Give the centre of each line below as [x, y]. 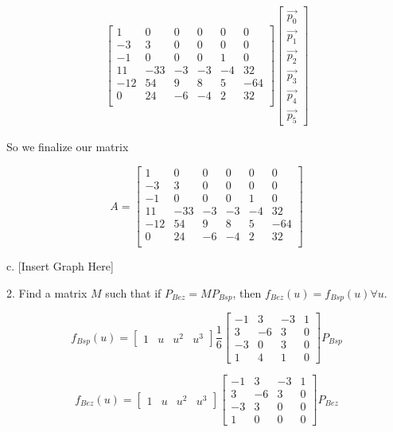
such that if [133, 292]
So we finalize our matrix [68, 147]
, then [247, 292]
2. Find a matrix [47, 292]
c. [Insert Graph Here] [60, 266]
